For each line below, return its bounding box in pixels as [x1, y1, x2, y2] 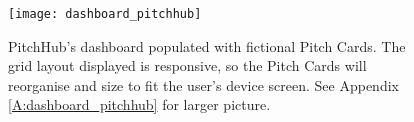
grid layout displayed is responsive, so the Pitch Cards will [8, 55, 367, 76]
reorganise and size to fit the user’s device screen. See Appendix [8, 74, 399, 95]
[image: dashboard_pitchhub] [8, 7, 202, 21]
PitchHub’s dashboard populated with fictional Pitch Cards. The [8, 35, 406, 56]
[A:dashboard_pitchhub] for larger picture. [8, 94, 271, 115]
